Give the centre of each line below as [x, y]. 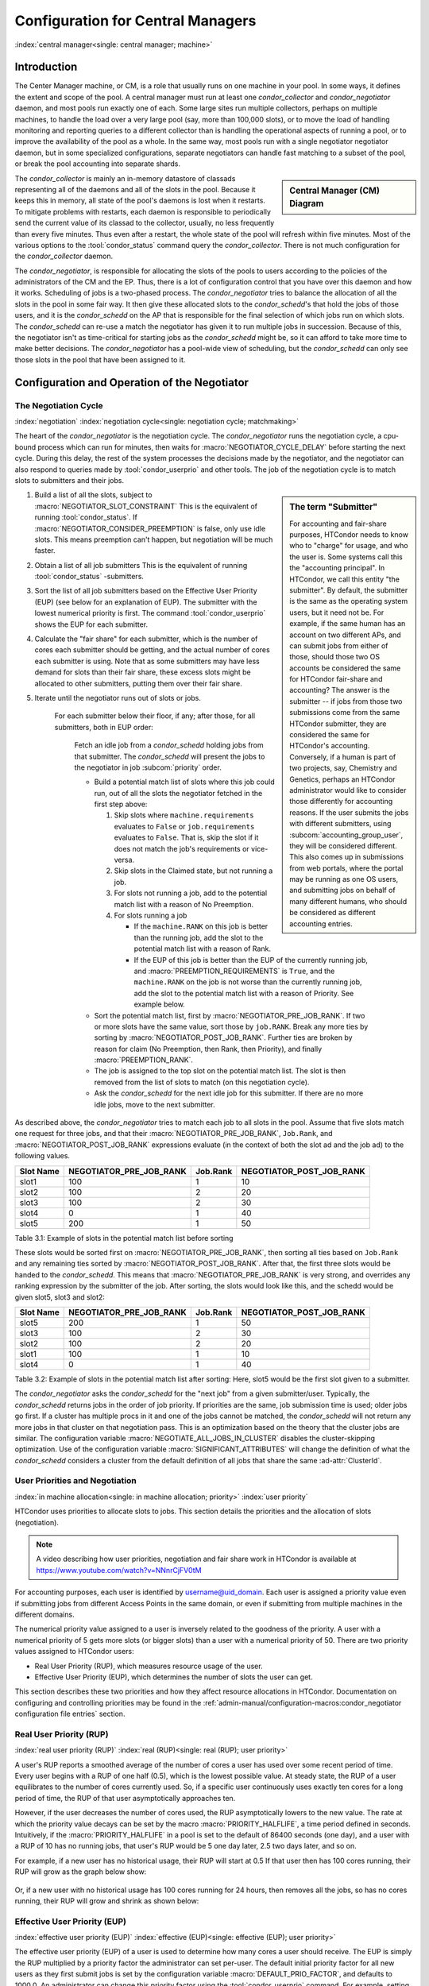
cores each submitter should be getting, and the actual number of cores [152, 650]
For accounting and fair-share [338, 524]
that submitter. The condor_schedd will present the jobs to [170, 756]
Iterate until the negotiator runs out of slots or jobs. [118, 697]
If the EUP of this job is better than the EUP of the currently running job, [251, 960]
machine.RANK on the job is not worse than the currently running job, [248, 982]
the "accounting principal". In [337, 568]
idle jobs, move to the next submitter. [155, 1104]
